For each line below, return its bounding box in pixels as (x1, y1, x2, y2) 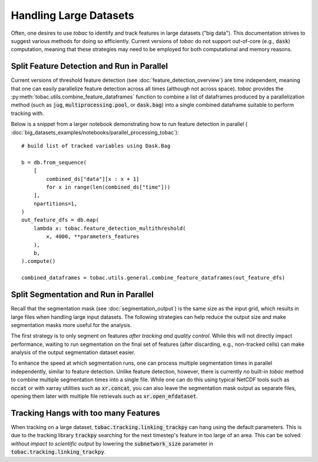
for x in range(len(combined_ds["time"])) (46, 183, 171, 190)
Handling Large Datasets (11, 9, 135, 22)
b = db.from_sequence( (21, 159, 87, 166)
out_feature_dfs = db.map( (21, 217, 100, 223)
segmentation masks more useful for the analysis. (11, 321, 132, 328)
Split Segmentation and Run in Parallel (11, 289, 154, 300)
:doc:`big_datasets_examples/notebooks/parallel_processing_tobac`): (11, 128, 179, 136)
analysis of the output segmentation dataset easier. (11, 349, 135, 356)
